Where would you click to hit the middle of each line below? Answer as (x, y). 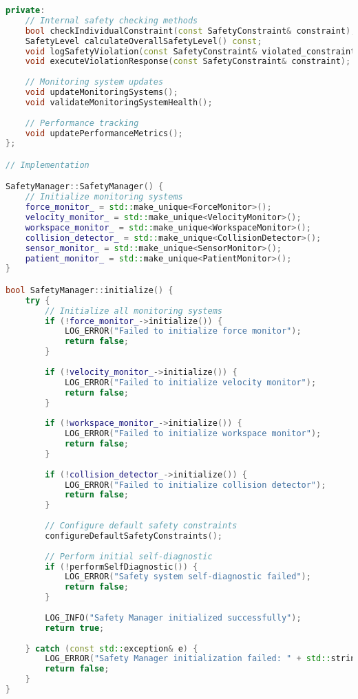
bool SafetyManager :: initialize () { (89, 290)
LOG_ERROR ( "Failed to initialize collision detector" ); (195, 485)
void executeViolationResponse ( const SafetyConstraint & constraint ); (188, 62)
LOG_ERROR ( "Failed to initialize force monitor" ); (183, 331)
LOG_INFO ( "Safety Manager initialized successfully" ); (173, 617)
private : (25, 10)
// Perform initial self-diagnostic (129, 556)
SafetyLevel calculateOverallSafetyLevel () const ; (144, 41)
